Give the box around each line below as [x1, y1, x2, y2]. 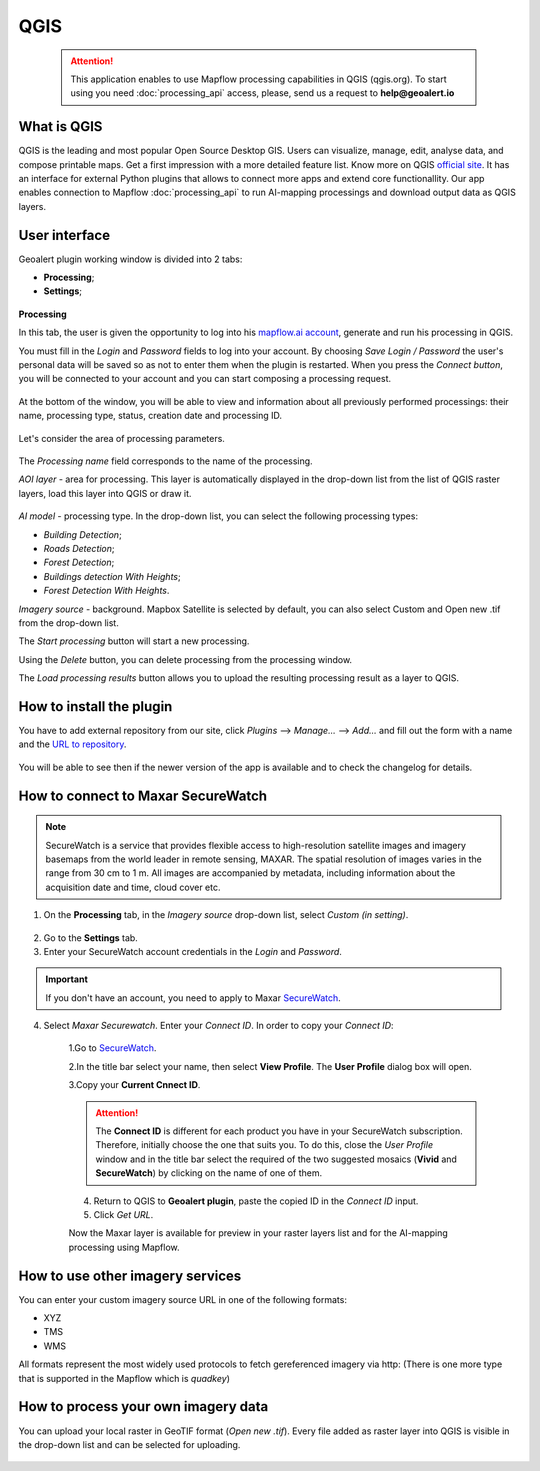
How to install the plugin [18, 698, 173, 715]
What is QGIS [18, 118, 103, 135]
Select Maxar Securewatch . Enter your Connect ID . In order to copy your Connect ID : [43, 1020, 394, 1032]
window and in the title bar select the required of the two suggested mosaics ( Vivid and [95, 1153, 457, 1165]
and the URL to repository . [18, 738, 127, 750]
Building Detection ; [43, 528, 122, 540]
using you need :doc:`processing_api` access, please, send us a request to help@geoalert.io [70, 87, 455, 99]
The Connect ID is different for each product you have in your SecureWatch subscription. [95, 1125, 464, 1137]
